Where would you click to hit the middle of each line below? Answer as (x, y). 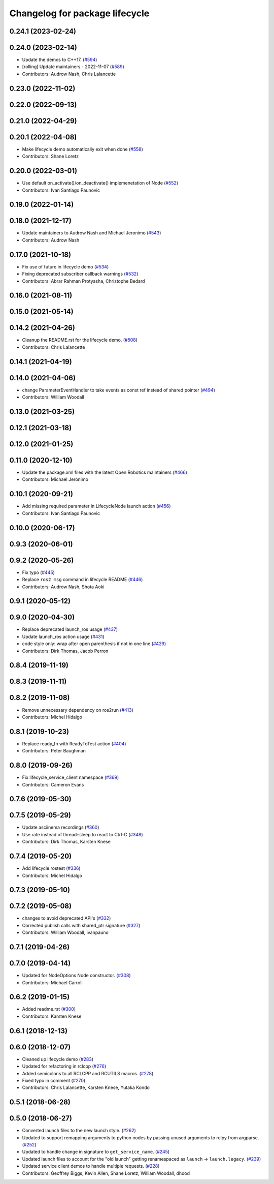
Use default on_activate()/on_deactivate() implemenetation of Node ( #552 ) (100, 183)
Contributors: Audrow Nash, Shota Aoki (63, 587)
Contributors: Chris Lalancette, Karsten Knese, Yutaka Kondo (86, 1087)
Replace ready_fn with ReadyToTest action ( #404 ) (74, 743)
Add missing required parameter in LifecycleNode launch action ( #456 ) (96, 506)
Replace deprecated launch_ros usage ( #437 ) (70, 629)
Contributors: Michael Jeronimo (55, 479)
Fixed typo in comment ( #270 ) (54, 1080)
